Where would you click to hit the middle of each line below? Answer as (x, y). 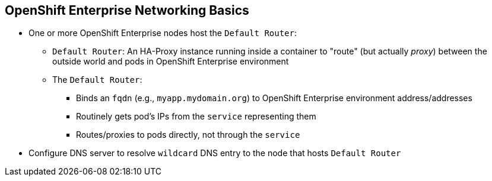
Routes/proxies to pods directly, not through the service (188, 135)
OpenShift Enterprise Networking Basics (127, 10)
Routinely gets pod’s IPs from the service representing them (196, 117)
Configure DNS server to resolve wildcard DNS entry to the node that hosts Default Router (215, 153)
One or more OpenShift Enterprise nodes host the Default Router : (163, 33)
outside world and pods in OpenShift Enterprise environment (171, 62)
